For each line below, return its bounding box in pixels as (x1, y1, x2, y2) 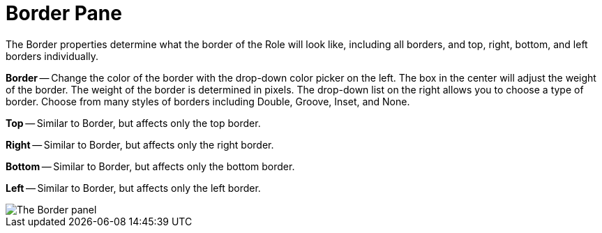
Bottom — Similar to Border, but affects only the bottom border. (6, 160, 295, 172)
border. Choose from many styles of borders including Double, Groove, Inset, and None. (6, 95, 410, 107)
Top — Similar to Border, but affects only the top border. (6, 116, 261, 129)
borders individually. (6, 50, 99, 62)
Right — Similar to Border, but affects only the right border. (6, 138, 274, 151)
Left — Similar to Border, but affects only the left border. (6, 181, 261, 194)
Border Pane (6, 1, 122, 25)
